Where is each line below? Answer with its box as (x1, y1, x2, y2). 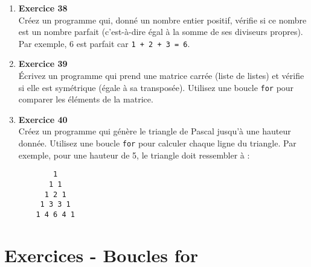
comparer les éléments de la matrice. (18, 93, 153, 105)
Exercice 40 (18, 113, 68, 125)
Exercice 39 (18, 57, 68, 70)
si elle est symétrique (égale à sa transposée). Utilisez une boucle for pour (18, 81, 294, 93)
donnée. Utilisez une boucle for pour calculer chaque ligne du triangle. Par (18, 137, 297, 149)
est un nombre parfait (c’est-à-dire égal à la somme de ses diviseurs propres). (18, 25, 303, 38)
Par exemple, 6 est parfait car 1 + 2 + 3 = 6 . (18, 37, 190, 49)
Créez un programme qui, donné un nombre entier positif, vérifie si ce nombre (18, 13, 307, 26)
